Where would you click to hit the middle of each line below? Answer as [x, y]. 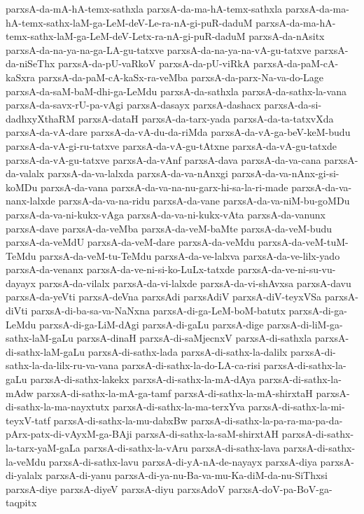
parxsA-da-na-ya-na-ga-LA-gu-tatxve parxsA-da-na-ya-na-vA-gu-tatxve [159, 49]
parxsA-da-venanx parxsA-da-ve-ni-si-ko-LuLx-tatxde [120, 269]
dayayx [21, 283]
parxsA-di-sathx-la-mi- [296, 407]
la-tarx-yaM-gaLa [43, 447]
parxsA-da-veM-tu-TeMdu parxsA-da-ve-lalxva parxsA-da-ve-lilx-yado [190, 255]
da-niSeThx [30, 63]
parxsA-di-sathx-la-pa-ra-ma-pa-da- [267, 420]
